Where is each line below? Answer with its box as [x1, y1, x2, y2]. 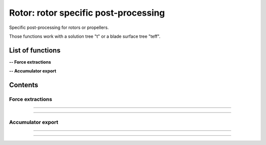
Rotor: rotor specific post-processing [9, 7, 165, 18]
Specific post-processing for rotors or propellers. [9, 24, 109, 30]
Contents [9, 81, 38, 89]
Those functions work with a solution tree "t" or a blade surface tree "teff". [9, 33, 161, 39]
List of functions [9, 46, 61, 54]
